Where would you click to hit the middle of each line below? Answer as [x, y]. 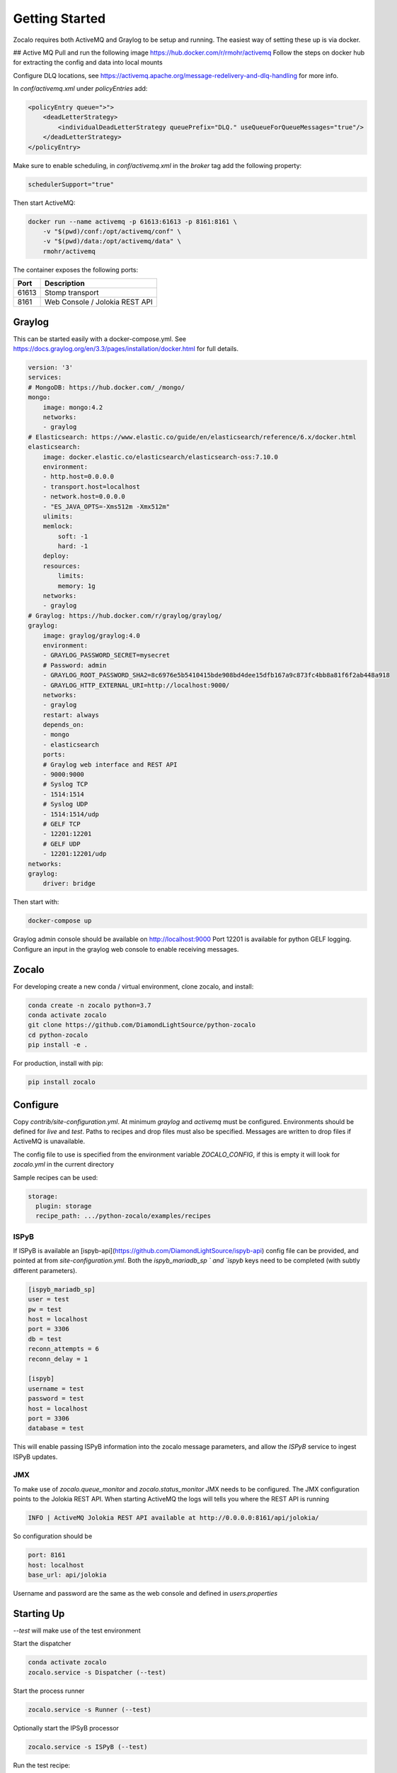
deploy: [56, 556]
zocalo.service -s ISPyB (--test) [88, 1747]
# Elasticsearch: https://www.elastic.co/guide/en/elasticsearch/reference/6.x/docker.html [192, 437]
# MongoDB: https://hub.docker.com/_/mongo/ [107, 387]
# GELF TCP [62, 824]
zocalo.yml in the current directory [64, 1165]
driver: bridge [69, 884]
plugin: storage [64, 1206]
